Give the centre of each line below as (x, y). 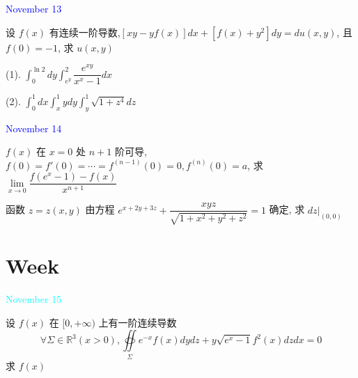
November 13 (34, 8)
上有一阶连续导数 (138, 322)
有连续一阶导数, (85, 32)
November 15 (34, 299)
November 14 (34, 128)
